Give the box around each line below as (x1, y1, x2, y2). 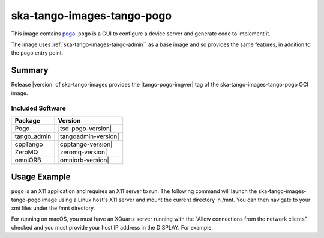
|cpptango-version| (58, 140, 113, 148)
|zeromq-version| (58, 148, 107, 156)
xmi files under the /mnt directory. (11, 204, 95, 212)
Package (14, 116, 40, 124)
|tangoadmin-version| (58, 132, 119, 141)
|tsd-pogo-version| (58, 124, 112, 132)
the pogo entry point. (11, 49, 64, 56)
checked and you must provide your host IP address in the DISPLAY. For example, (11, 224, 214, 231)
